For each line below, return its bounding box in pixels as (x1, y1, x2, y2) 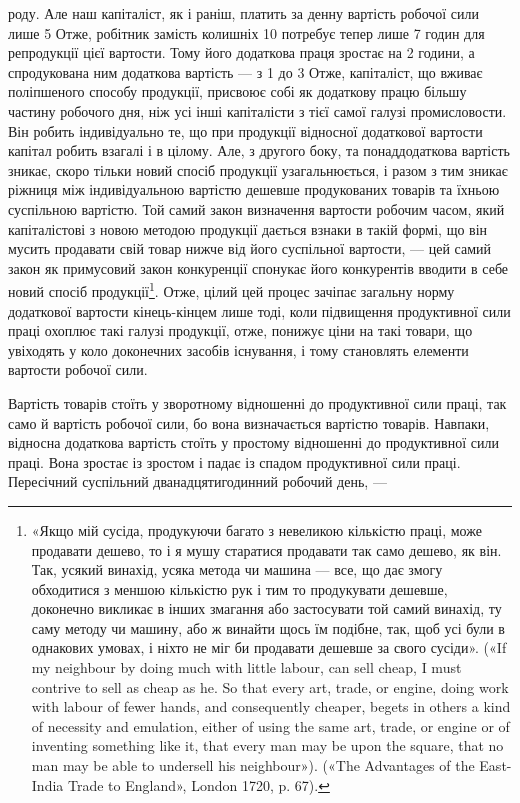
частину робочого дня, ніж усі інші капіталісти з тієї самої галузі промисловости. (8, 100, 507, 121)
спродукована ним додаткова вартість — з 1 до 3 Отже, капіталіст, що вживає (8, 61, 483, 82)
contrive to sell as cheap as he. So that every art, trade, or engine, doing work (31, 676, 509, 697)
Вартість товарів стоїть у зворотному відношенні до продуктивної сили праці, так (8, 392, 507, 413)
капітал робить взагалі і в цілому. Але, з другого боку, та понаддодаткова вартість (8, 140, 510, 161)
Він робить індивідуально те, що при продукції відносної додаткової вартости (8, 120, 483, 141)
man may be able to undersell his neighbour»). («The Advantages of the (31, 755, 475, 776)
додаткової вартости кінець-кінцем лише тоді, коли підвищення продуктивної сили (8, 300, 511, 321)
